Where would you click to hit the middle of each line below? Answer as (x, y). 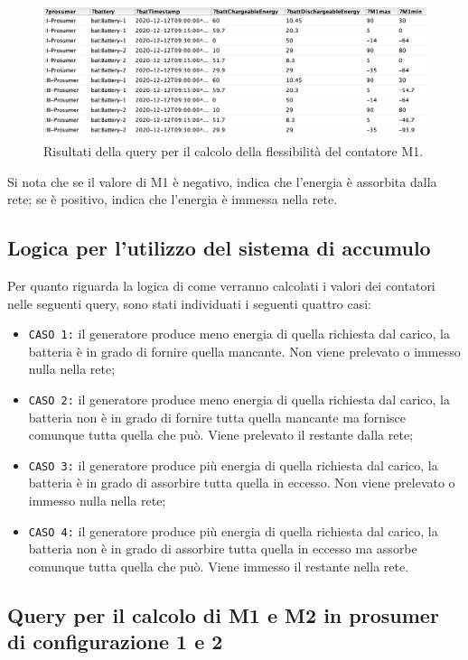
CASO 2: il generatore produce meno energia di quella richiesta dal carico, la (239, 399)
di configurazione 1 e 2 (115, 641)
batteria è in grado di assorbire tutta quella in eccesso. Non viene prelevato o (242, 483)
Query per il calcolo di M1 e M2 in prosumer (223, 614)
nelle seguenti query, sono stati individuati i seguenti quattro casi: (189, 303)
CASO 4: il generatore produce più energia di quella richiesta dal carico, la (233, 530)
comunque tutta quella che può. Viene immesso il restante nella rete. (219, 566)
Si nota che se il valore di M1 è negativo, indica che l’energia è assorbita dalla (222, 181)
